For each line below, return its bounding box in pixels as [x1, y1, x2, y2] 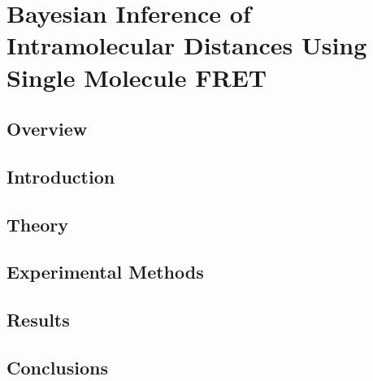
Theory [7, 211, 69, 236]
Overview [7, 116, 88, 141]
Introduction [7, 163, 115, 188]
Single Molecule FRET [7, 60, 267, 93]
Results [7, 307, 70, 332]
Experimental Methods [7, 259, 204, 284]
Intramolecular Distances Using [7, 28, 367, 62]
